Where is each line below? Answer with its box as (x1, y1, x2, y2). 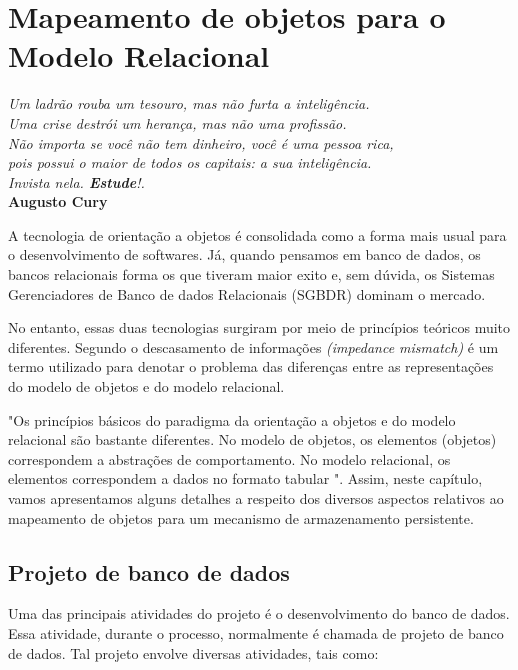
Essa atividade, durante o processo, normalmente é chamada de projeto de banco (8, 622, 504, 643)
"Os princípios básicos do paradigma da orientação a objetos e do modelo (8, 409, 456, 430)
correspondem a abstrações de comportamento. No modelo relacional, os (8, 448, 451, 469)
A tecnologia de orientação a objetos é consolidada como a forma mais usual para (8, 224, 507, 245)
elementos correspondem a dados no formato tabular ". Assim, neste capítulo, (8, 468, 483, 489)
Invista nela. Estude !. (8, 171, 145, 192)
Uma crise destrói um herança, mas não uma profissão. (8, 112, 347, 133)
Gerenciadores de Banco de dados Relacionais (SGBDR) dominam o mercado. (8, 283, 486, 304)
